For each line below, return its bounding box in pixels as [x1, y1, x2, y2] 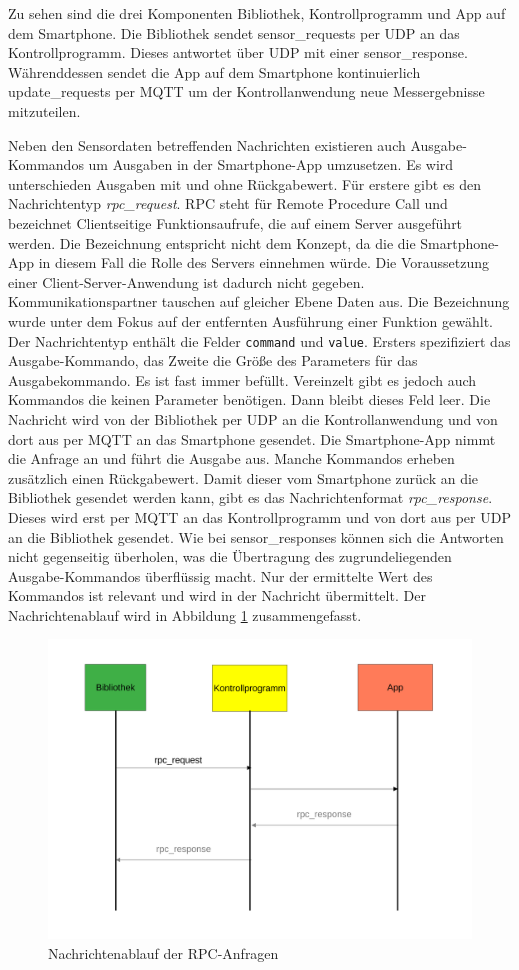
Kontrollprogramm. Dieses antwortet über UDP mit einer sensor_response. [8, 42, 468, 63]
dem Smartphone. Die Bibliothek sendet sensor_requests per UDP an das [8, 22, 460, 43]
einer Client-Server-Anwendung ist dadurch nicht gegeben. [8, 271, 365, 292]
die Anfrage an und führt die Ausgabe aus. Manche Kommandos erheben [8, 448, 455, 469]
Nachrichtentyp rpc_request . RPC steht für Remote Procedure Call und [8, 193, 448, 214]
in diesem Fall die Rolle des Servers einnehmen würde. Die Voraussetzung [38, 252, 489, 273]
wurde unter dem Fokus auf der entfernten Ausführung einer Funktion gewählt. [8, 310, 494, 331]
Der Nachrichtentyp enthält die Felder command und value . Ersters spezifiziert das [8, 330, 511, 351]
